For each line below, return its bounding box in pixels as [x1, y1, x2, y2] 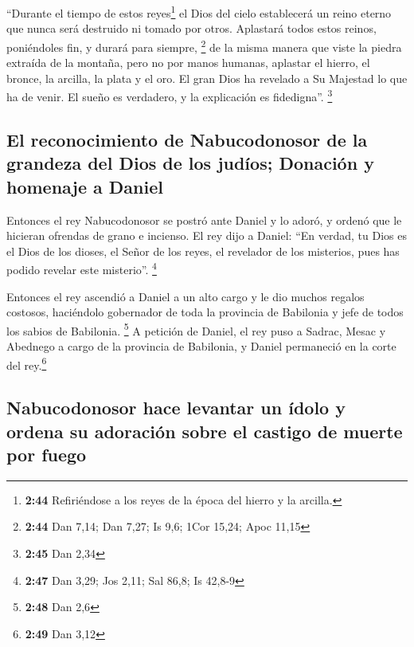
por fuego [6, 442, 87, 466]
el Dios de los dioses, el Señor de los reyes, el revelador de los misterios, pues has [6, 242, 400, 259]
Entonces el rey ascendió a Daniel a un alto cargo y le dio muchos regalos [6, 288, 365, 304]
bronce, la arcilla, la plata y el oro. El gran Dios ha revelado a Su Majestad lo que [6, 69, 408, 86]
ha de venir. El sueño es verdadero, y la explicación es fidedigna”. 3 [6, 86, 333, 104]
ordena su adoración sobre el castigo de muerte [6, 418, 403, 443]
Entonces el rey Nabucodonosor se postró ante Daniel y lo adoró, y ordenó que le [6, 211, 402, 228]
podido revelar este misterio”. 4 [6, 259, 157, 277]
